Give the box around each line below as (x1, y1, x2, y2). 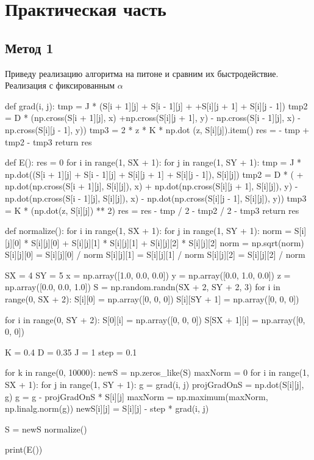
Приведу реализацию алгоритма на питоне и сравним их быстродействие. (5, 67, 279, 79)
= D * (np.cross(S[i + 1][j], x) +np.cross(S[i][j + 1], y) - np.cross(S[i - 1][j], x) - (5, 111, 301, 124)
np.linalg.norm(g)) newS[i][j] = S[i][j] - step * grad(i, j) (5, 402, 209, 415)
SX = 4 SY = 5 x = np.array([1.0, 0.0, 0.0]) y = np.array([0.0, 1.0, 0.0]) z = (5, 268, 291, 281)
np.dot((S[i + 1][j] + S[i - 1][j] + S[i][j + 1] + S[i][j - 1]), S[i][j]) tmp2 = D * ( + (5, 167, 304, 180)
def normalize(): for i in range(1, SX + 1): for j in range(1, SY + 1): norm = (5, 224, 292, 237)
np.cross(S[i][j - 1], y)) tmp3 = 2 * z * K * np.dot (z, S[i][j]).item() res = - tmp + (5, 123, 310, 136)
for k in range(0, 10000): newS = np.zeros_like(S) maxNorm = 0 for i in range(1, (5, 366, 309, 379)
